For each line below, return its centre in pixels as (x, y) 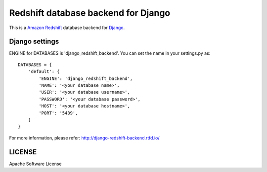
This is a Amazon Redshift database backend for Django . (67, 28)
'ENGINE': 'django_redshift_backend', (86, 78)
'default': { (44, 72)
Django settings (34, 42)
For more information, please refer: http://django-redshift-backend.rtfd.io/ (84, 138)
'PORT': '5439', (58, 113)
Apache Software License (35, 164)
